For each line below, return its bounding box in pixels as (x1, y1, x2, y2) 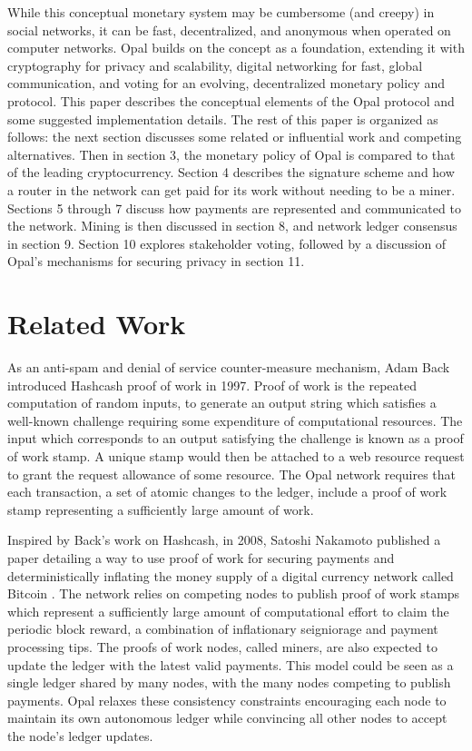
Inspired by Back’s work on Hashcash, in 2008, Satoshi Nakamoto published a (7, 530, 441, 549)
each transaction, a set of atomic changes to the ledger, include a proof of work (7, 482, 447, 501)
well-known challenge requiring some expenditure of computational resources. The (7, 410, 463, 430)
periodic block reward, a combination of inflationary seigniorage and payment (7, 619, 438, 638)
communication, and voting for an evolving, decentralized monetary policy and (7, 74, 445, 93)
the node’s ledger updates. (7, 726, 153, 745)
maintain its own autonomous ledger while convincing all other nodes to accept (7, 708, 447, 727)
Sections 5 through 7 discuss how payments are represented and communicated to (7, 198, 461, 217)
